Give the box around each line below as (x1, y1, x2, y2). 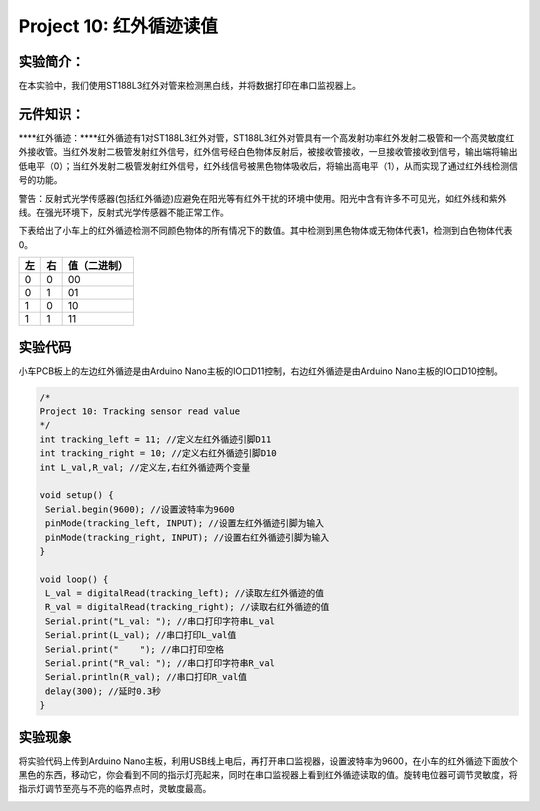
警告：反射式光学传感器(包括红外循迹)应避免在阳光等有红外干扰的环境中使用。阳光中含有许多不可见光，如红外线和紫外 (18, 192, 507, 204)
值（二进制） (67, 259, 129, 273)
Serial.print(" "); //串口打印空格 (45, 643, 225, 655)
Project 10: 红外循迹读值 (18, 15, 219, 37)
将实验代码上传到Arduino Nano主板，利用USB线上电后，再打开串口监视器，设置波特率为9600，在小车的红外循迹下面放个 (18, 755, 519, 767)
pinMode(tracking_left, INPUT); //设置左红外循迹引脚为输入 (45, 518, 325, 529)
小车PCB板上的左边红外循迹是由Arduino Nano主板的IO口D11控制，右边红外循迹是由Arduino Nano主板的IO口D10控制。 (18, 365, 504, 377)
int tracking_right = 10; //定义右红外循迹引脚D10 (39, 448, 277, 459)
